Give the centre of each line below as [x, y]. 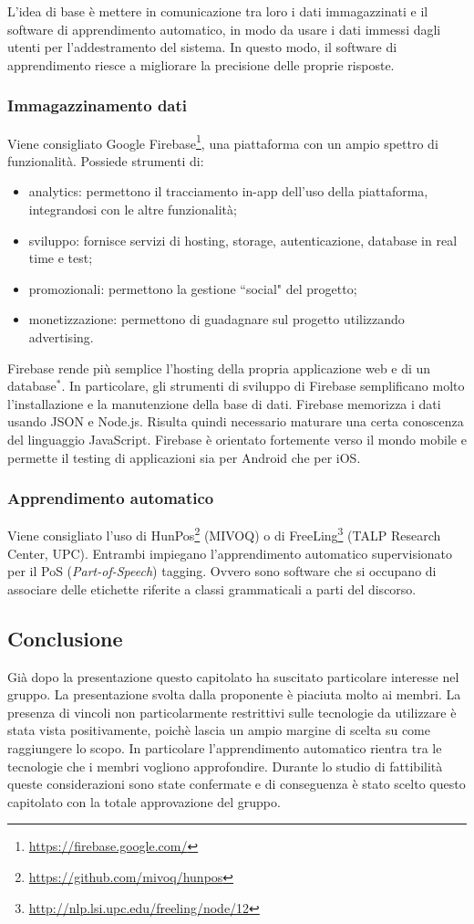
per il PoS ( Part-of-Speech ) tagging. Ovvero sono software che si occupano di [222, 571]
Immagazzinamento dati [98, 105]
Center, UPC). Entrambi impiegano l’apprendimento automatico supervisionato [230, 553]
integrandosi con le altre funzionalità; [133, 210]
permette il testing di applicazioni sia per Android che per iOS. [184, 457]
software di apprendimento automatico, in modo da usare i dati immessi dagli [224, 29]
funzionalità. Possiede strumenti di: [106, 160]
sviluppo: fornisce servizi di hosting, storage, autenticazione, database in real [243, 240]
